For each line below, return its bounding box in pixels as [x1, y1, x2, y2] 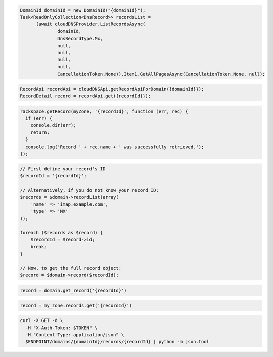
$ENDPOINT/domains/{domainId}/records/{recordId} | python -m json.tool [25, 339, 210, 345]
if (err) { [25, 116, 53, 121]
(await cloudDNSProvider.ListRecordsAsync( [36, 21, 146, 27]
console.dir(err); [30, 122, 76, 128]
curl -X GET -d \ [20, 317, 63, 324]
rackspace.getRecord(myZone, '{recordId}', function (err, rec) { [20, 108, 188, 114]
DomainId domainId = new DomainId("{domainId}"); [20, 7, 146, 13]
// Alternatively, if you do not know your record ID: [20, 187, 159, 193]
